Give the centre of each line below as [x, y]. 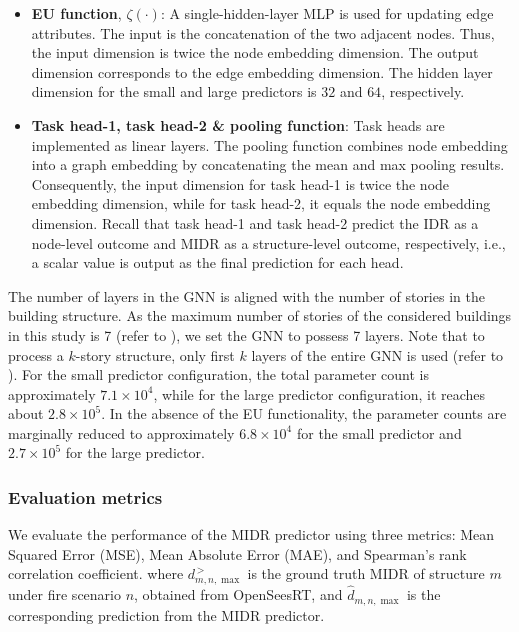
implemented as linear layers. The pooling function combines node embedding [269, 144]
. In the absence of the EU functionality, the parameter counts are [304, 413]
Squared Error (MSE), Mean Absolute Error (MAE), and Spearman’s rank [237, 553]
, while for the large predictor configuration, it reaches [319, 393]
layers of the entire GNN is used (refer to [377, 354]
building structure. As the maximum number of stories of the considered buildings [260, 315]
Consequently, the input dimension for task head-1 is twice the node [240, 183]
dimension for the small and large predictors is [174, 91]
